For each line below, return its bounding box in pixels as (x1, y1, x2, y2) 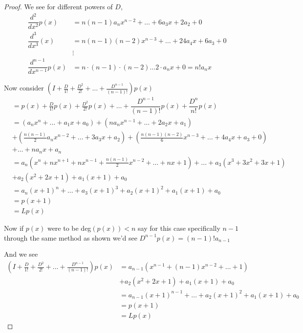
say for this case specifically (138, 223, 220, 233)
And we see (4, 249, 38, 259)
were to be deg (47, 223, 91, 233)
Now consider (4, 83, 44, 93)
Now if (4, 223, 24, 233)
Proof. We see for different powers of (4, 1, 113, 11)
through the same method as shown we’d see (4, 232, 137, 243)
